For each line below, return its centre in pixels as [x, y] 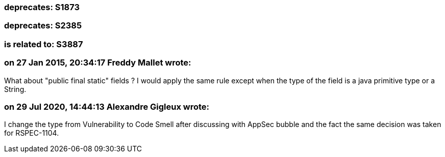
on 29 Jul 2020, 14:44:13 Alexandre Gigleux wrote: [107, 106]
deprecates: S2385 [43, 26]
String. [15, 89]
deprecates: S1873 [42, 7]
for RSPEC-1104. [32, 133]
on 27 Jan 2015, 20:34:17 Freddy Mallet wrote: [98, 63]
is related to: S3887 [44, 44]
